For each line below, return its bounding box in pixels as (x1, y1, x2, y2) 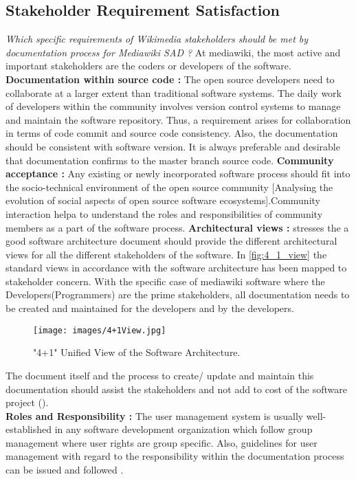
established (5, 422, 52, 436)
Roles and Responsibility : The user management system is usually (5, 408, 304, 423)
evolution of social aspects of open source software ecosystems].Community (5, 193, 320, 208)
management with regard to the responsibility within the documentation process (5, 449, 344, 463)
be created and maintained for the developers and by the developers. (5, 301, 294, 315)
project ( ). (5, 395, 49, 410)
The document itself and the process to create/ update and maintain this (5, 368, 314, 382)
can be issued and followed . (5, 463, 124, 477)
